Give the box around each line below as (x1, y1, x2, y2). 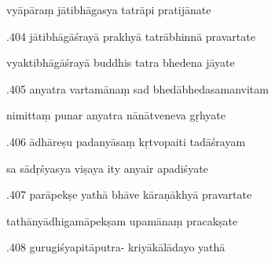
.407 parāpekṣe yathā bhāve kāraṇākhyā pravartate (6, 186, 252, 203)
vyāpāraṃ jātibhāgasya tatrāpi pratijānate (6, 2, 211, 17)
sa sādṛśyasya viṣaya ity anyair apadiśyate (6, 159, 208, 176)
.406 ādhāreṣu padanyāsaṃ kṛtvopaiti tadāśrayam (6, 133, 246, 149)
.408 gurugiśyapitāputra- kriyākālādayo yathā (6, 239, 225, 255)
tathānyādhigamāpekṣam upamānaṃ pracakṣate (6, 212, 238, 229)
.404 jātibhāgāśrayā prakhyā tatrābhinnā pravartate (6, 27, 255, 44)
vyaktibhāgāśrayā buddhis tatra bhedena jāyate (6, 54, 235, 71)
